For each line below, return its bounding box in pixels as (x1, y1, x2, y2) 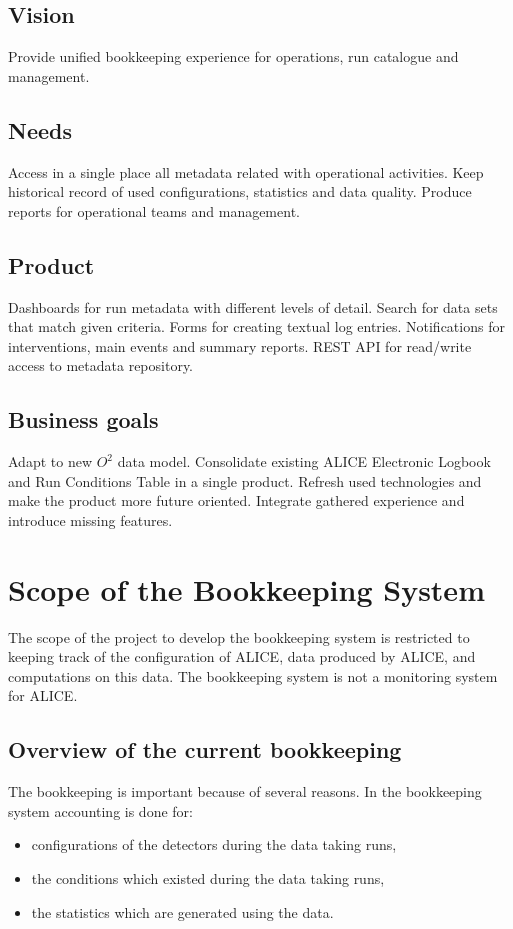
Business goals (8, 404, 159, 435)
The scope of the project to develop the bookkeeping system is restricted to (8, 626, 470, 647)
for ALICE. (8, 685, 78, 706)
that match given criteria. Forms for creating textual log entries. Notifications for (8, 316, 505, 337)
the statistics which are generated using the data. (31, 901, 334, 922)
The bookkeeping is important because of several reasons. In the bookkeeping (8, 781, 482, 802)
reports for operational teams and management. (8, 200, 300, 221)
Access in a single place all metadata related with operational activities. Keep (8, 161, 484, 182)
